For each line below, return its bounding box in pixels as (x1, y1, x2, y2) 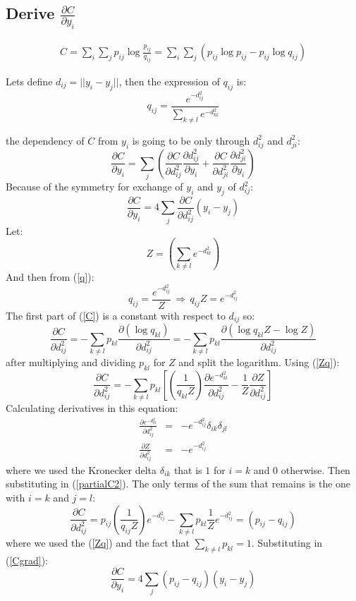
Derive (6, 2, 55, 24)
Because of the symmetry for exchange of (6, 179, 183, 194)
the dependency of (6, 133, 85, 147)
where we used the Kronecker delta (6, 462, 157, 477)
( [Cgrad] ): (6, 552, 48, 567)
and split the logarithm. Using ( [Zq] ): (178, 354, 340, 369)
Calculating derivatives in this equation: (6, 401, 178, 415)
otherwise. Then (281, 462, 350, 477)
